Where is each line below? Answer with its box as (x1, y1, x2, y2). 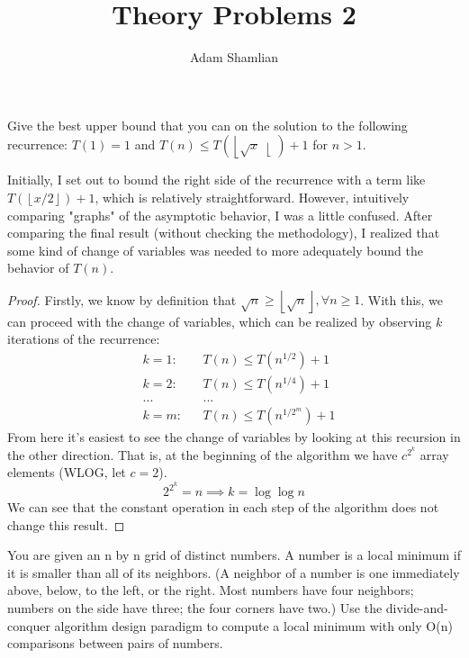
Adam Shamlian (189, 48, 278, 67)
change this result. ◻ (7, 515, 125, 534)
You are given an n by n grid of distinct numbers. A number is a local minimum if (7, 545, 462, 564)
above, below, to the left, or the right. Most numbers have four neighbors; (7, 581, 414, 599)
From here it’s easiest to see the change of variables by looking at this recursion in (7, 428, 461, 446)
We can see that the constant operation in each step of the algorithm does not (7, 498, 439, 517)
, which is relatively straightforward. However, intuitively (95, 187, 410, 206)
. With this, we (360, 290, 444, 309)
